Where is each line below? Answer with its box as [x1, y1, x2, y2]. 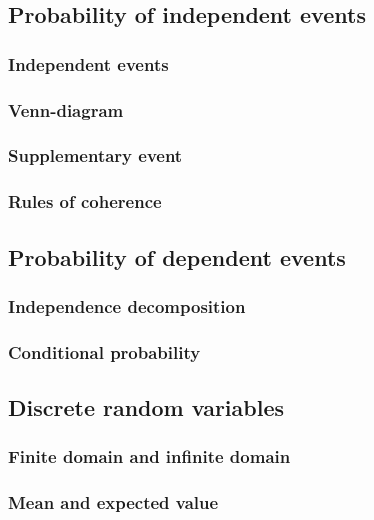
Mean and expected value [8, 490, 219, 515]
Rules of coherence [8, 189, 162, 214]
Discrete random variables [8, 392, 285, 423]
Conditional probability [8, 339, 201, 364]
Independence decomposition [8, 293, 246, 318]
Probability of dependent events [8, 241, 346, 272]
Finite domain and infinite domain [8, 444, 291, 469]
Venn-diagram [8, 97, 124, 122]
